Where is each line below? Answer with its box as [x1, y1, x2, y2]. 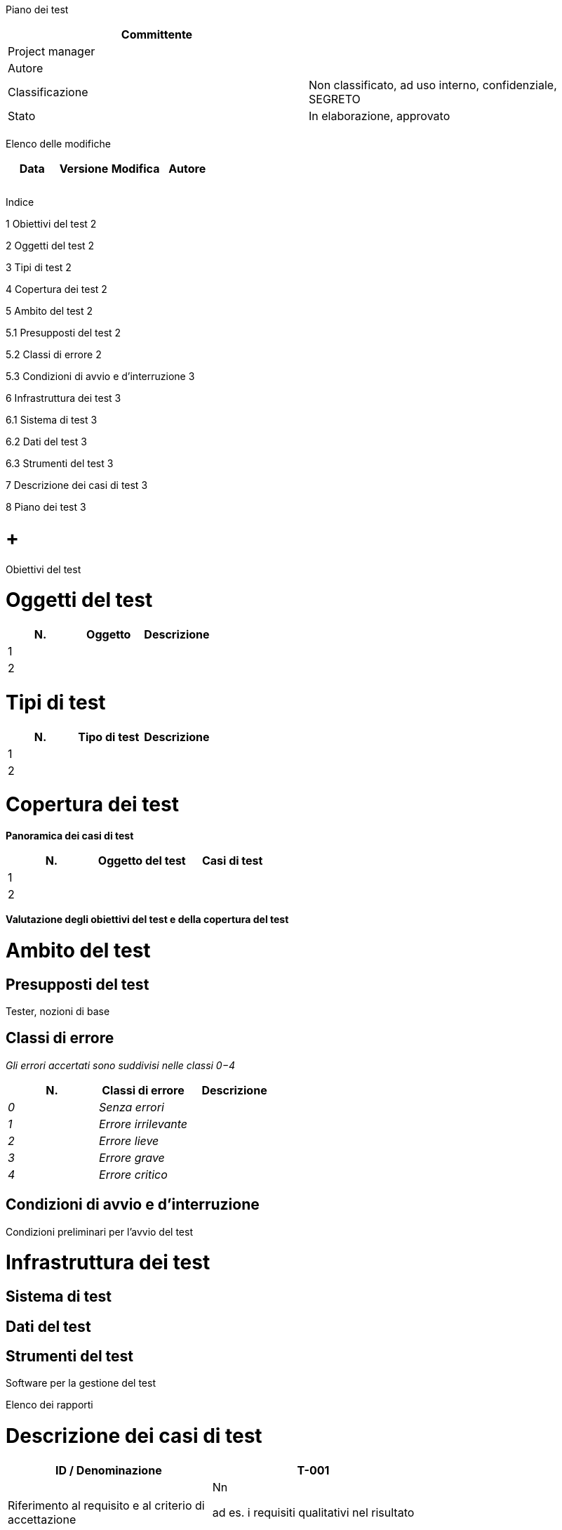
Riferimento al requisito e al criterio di [8, 1498, 205, 1512]
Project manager [8, 44, 95, 58]
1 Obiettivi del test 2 [6, 218, 97, 230]
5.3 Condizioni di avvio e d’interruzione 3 [6, 370, 195, 382]
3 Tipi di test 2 [6, 261, 72, 273]
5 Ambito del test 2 [6, 305, 93, 317]
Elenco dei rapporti [6, 1399, 93, 1411]
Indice [6, 196, 34, 208]
